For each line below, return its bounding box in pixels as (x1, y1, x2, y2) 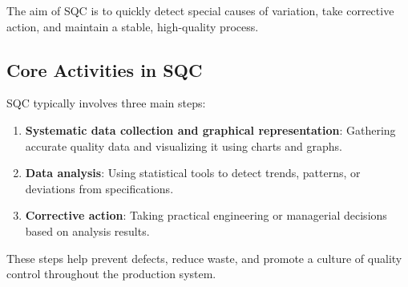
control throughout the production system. (6, 265, 216, 282)
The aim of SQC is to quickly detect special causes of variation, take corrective (6, 2, 394, 18)
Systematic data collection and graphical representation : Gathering (25, 121, 396, 138)
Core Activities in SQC (6, 57, 203, 82)
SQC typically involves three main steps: (6, 95, 206, 111)
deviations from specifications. (25, 180, 174, 196)
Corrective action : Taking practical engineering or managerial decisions (25, 207, 387, 224)
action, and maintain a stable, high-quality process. (6, 18, 259, 34)
